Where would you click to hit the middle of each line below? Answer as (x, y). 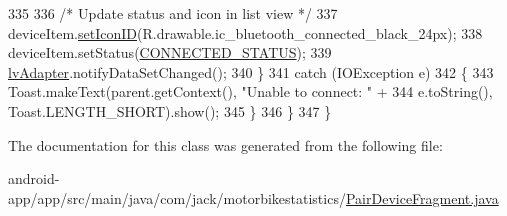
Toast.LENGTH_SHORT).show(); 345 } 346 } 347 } (170, 110)
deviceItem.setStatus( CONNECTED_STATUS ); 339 (170, 52)
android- (34, 178)
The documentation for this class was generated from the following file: (225, 144)
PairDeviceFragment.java (422, 197)
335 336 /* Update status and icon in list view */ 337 (173, 13)
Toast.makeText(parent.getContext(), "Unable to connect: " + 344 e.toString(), (250, 91)
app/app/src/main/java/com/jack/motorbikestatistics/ (177, 197)
